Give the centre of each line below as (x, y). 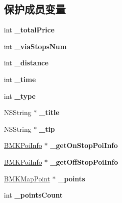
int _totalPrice (29, 30)
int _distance (26, 63)
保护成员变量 (35, 9)
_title (49, 112)
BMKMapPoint (27, 178)
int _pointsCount (33, 195)
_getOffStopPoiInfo (84, 161)
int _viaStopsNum (35, 46)
